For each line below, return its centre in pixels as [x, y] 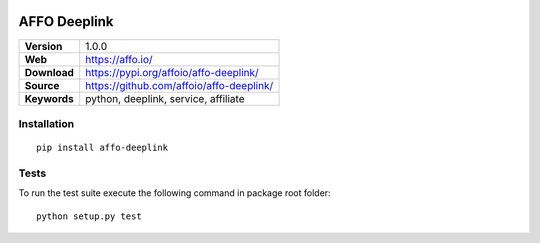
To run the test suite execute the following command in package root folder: [174, 193]
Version [43, 46]
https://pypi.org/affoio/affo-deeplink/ [172, 72]
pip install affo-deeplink [102, 148]
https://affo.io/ [119, 59]
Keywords [49, 98]
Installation [46, 123]
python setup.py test [89, 216]
